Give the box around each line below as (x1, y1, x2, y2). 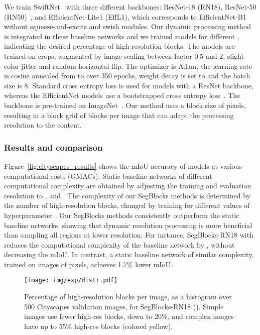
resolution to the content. (4, 120, 82, 130)
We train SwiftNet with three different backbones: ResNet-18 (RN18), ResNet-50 (4, 2, 256, 12)
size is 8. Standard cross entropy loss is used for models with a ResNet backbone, (4, 80, 253, 90)
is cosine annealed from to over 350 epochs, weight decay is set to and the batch (4, 70, 250, 81)
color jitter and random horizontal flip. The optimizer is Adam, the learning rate (4, 60, 252, 71)
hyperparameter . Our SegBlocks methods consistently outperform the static (4, 209, 239, 220)
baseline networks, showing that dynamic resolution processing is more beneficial (4, 219, 252, 230)
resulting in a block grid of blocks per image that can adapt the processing (4, 109, 234, 120)
